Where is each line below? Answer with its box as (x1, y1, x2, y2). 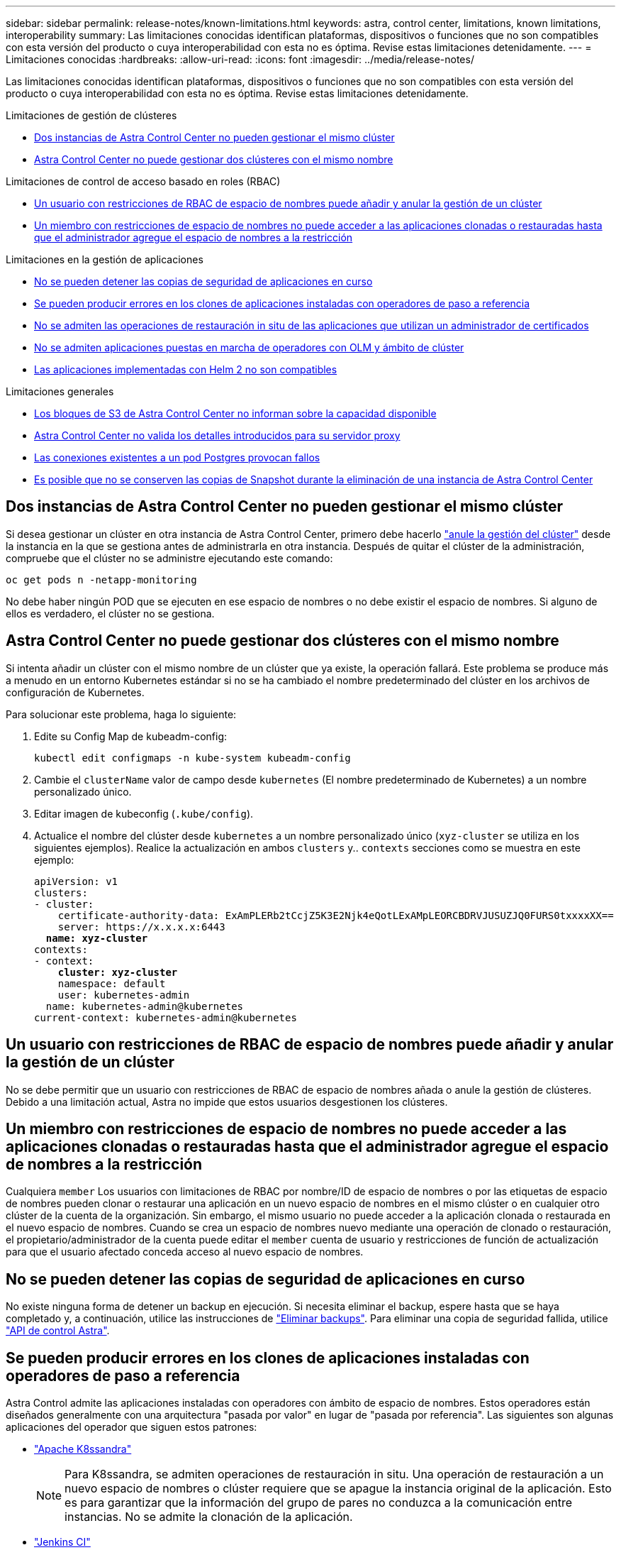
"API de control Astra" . (6, 1324, 110, 1337)
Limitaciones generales (6, 385, 114, 397)
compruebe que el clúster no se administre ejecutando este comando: (6, 551, 333, 564)
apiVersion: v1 (34, 875, 118, 887)
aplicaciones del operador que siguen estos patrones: (6, 1421, 257, 1434)
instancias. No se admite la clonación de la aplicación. (65, 1510, 353, 1524)
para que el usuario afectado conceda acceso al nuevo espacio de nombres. (6, 1246, 364, 1258)
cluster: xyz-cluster (57, 966, 178, 978)
